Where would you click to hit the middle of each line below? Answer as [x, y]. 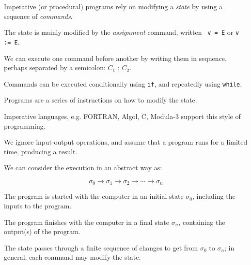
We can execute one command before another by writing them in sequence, [115, 58]
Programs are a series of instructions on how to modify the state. [101, 100]
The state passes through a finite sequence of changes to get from [101, 247]
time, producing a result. [41, 151]
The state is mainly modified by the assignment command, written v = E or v [122, 32]
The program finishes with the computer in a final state [87, 222]
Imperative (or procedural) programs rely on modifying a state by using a [113, 6]
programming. [25, 125]
